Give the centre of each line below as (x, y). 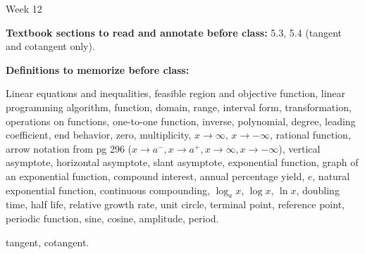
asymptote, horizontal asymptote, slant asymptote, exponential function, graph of (182, 162)
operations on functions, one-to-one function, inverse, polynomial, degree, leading (181, 121)
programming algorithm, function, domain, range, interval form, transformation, (179, 107)
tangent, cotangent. (48, 242)
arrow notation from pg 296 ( (69, 148)
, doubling (318, 190)
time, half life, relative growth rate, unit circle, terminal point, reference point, (175, 204)
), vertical (299, 148)
